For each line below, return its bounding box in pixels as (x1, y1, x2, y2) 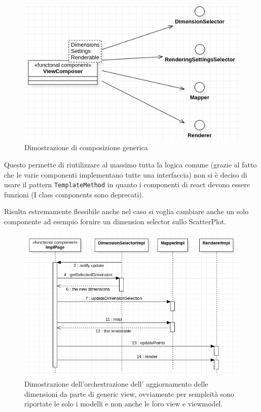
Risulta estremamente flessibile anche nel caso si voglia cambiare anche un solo (4, 206, 249, 217)
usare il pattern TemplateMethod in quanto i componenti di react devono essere (4, 179, 250, 190)
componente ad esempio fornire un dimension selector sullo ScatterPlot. (4, 216, 227, 227)
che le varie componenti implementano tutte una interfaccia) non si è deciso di (4, 169, 247, 180)
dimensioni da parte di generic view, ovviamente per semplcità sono (24, 388, 235, 399)
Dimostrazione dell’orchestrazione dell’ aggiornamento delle (24, 379, 208, 389)
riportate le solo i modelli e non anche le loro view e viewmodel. (24, 398, 223, 409)
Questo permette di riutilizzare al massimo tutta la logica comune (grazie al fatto (4, 159, 257, 170)
